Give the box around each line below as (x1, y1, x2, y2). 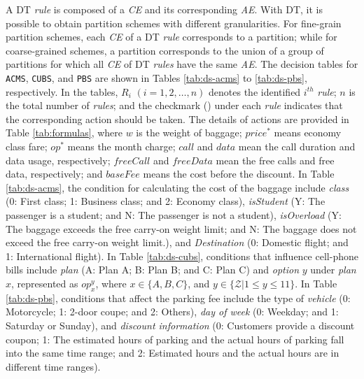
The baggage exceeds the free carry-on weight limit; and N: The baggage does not (6, 221, 357, 236)
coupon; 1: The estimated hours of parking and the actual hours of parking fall (6, 331, 344, 346)
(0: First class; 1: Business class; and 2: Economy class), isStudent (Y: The (6, 194, 325, 208)
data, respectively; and (6, 166, 103, 181)
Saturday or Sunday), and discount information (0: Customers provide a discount (6, 317, 355, 332)
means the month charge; (67, 139, 176, 153)
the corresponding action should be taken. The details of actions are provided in (6, 111, 349, 126)
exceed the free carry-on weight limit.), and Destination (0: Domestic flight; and (6, 235, 349, 250)
